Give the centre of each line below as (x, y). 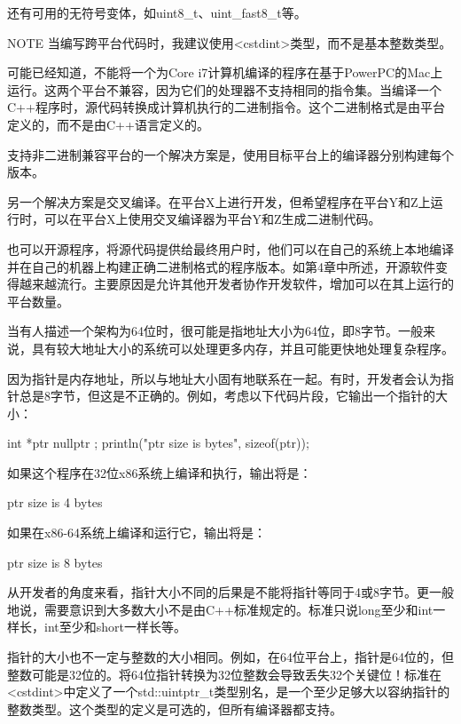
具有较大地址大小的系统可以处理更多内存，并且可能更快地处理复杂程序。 (242, 348)
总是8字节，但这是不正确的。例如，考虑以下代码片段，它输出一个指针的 (227, 396)
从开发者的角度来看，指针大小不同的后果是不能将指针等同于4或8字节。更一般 (230, 592)
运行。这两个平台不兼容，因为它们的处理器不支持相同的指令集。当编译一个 (224, 89)
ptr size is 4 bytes (55, 502)
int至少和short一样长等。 (115, 627)
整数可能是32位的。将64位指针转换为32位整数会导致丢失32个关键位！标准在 (224, 674)
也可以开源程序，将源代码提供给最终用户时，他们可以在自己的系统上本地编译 (230, 248)
